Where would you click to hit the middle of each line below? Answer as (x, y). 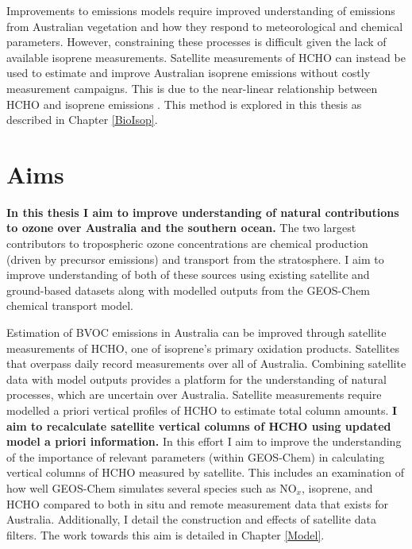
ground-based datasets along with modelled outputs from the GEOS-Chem (189, 290)
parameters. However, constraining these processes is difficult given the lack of (196, 42)
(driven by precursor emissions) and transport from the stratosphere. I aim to (195, 259)
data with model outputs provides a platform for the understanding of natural (196, 379)
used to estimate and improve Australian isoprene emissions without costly (189, 73)
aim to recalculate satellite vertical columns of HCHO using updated (199, 425)
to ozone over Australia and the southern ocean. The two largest (181, 228)
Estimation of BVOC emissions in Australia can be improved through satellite (196, 332)
